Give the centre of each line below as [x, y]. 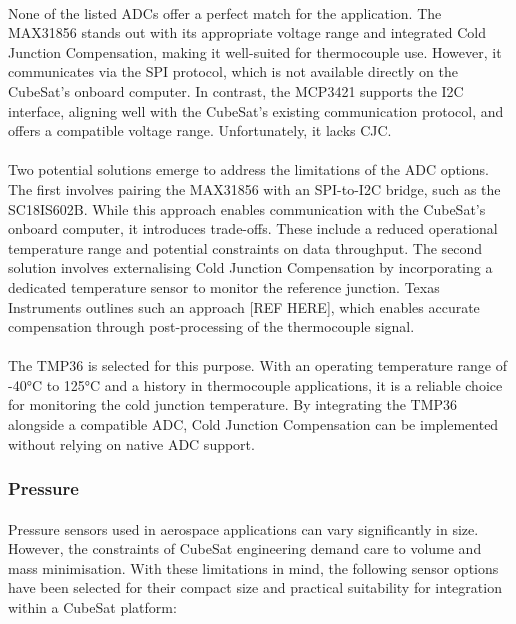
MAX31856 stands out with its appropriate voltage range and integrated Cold [247, 32]
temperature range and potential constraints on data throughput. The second [245, 247]
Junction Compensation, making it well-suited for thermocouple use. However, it [255, 51]
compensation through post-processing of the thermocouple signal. [211, 326]
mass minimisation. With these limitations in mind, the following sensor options [253, 567]
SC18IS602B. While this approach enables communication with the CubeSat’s [247, 208]
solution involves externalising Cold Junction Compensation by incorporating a [250, 267]
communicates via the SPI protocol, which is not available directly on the [233, 71]
